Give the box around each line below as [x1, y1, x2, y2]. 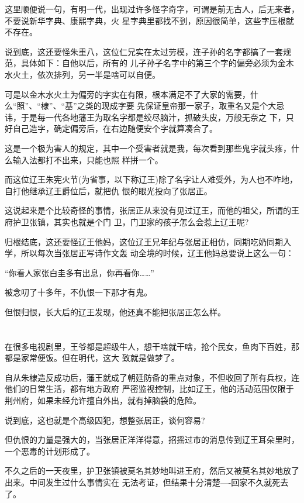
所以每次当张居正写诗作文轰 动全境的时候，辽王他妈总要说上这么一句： [20, 247, 294, 259]
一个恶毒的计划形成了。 [5, 445, 95, 457]
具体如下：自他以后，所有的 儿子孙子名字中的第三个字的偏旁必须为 [20, 57, 278, 69]
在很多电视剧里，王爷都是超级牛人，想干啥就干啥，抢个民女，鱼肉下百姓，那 [5, 340, 299, 352]
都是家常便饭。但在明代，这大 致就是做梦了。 [5, 352, 179, 364]
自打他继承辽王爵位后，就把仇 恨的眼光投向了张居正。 [5, 184, 212, 197]
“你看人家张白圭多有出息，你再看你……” [5, 266, 154, 278]
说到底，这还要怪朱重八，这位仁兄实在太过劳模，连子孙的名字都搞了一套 [5, 45, 283, 57]
